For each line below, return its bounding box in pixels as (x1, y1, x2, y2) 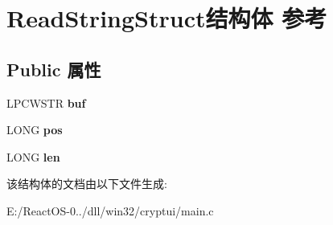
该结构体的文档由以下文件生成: (6, 175, 167, 192)
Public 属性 (6, 56, 101, 81)
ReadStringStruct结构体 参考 (6, 2, 327, 35)
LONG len (6, 148, 60, 165)
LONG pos (6, 121, 63, 138)
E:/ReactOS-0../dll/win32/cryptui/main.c (6, 202, 214, 219)
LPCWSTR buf (6, 94, 86, 111)
